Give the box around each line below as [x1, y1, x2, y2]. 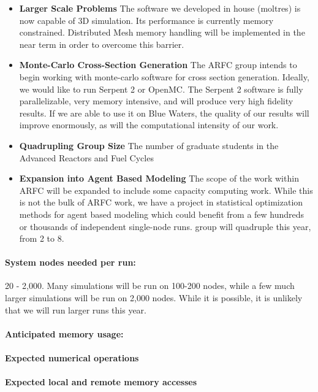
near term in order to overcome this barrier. [19, 37, 184, 50]
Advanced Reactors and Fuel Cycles [19, 151, 154, 164]
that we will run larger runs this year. [5, 303, 146, 316]
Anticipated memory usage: [5, 327, 124, 340]
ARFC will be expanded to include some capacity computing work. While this [19, 183, 313, 196]
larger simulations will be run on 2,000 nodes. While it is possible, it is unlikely [5, 291, 303, 304]
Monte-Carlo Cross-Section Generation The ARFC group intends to [19, 58, 297, 71]
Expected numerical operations [5, 352, 139, 364]
